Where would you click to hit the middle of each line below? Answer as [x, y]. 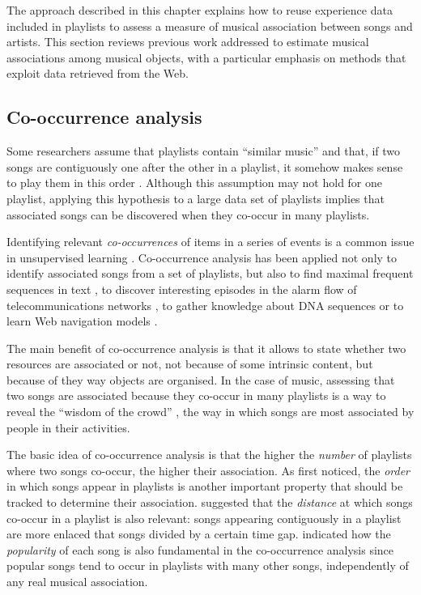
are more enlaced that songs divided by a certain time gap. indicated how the [199, 534]
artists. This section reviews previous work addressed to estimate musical [188, 42]
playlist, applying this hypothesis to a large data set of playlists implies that [196, 198]
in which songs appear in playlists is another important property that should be [205, 486]
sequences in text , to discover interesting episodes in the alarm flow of [182, 289]
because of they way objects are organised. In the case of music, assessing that [201, 379]
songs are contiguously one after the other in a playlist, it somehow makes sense [205, 166]
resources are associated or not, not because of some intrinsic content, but [190, 364]
